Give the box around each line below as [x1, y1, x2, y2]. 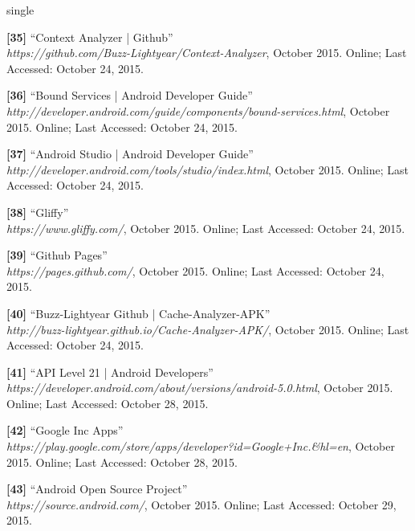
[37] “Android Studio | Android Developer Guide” [6, 145, 254, 162]
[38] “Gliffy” [6, 203, 69, 220]
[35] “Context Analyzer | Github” [6, 28, 173, 45]
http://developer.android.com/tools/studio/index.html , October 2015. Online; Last [6, 161, 409, 178]
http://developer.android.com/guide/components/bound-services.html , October [6, 102, 390, 119]
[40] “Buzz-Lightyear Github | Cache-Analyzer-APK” [6, 304, 271, 321]
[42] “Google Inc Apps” [6, 422, 124, 439]
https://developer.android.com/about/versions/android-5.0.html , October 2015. [6, 379, 393, 396]
